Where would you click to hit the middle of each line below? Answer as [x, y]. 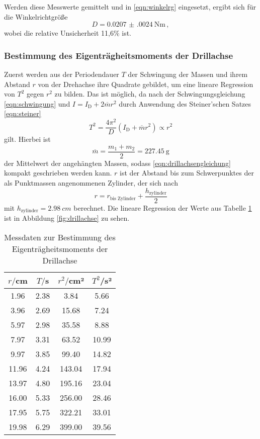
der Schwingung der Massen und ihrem [188, 74]
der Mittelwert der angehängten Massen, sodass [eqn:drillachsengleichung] [117, 163]
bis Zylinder [123, 198]
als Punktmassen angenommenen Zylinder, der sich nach [91, 182]
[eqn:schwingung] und [37, 103]
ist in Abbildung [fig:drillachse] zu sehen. [67, 218]
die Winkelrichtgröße [36, 16]
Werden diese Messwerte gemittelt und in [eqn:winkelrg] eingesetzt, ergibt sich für [130, 7]
